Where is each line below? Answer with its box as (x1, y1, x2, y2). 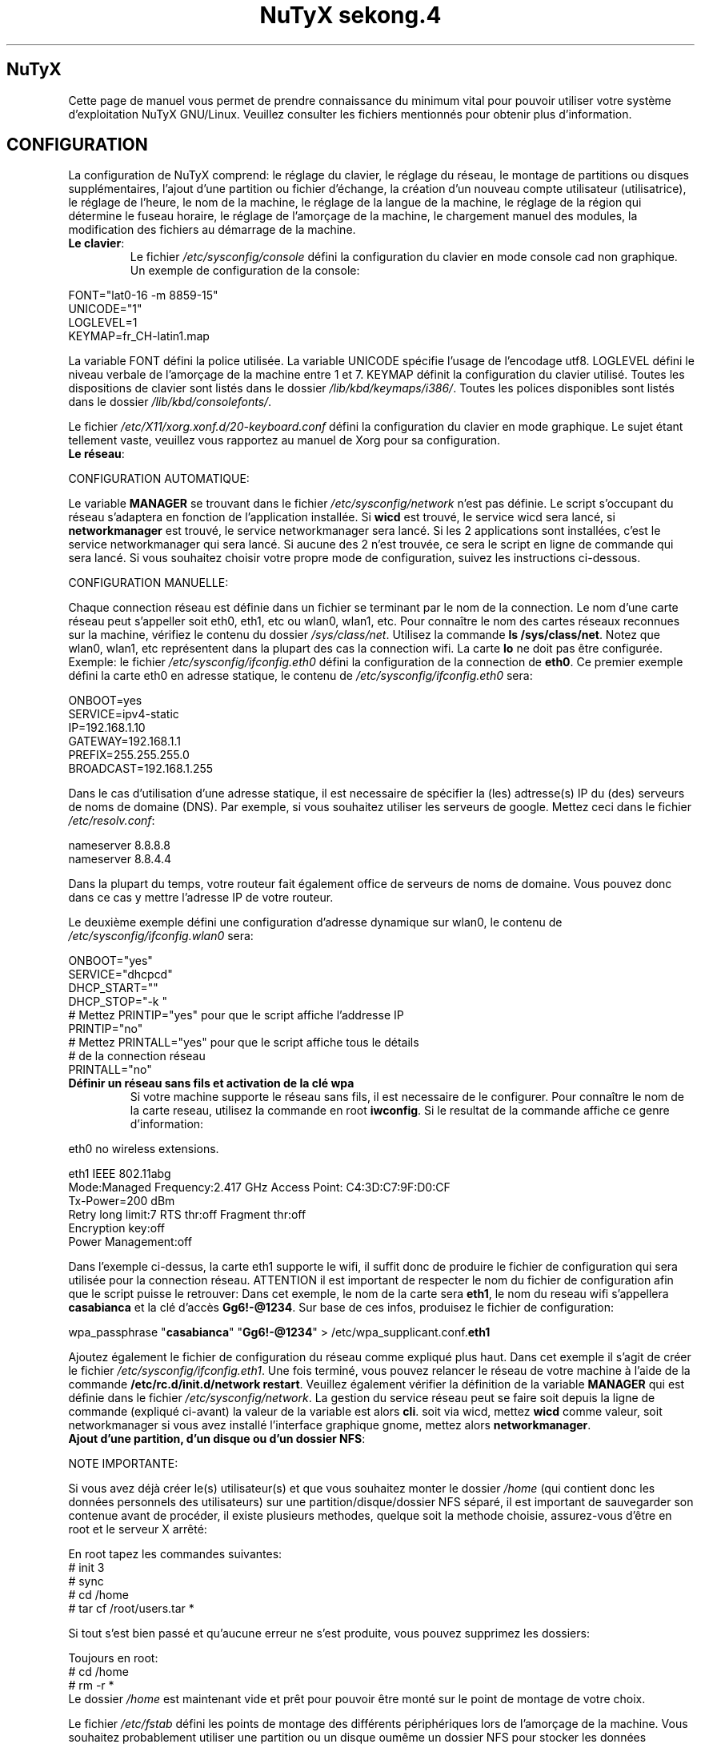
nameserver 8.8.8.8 (68, 838, 170, 853)
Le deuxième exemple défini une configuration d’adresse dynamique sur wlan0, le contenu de (68, 915, 563, 930)
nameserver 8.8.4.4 (68, 852, 172, 866)
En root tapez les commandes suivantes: (68, 1547, 282, 1561)
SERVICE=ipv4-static (68, 707, 179, 721)
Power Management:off (68, 1235, 192, 1249)
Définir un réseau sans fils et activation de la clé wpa (68, 1076, 355, 1091)
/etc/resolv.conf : (68, 814, 155, 828)
